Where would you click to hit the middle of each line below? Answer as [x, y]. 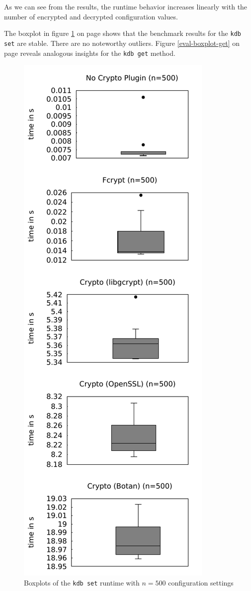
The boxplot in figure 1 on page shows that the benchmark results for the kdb [123, 33]
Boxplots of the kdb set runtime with [82, 582]
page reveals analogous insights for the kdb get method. [90, 53]
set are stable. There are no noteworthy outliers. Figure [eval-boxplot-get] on [122, 43]
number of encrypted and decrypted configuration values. [91, 16]
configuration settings [201, 582]
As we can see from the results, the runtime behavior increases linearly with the [126, 6]
